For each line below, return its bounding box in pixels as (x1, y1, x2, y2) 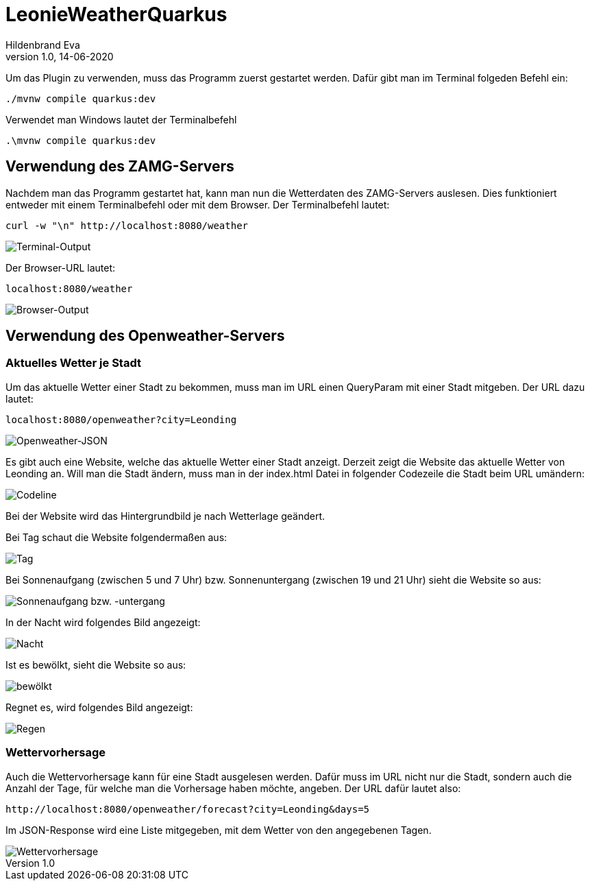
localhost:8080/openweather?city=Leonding (5, 414, 237, 425)
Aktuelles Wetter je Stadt (5, 356, 141, 370)
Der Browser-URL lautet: (5, 261, 116, 274)
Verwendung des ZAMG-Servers (5, 158, 234, 176)
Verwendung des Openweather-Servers (5, 327, 285, 345)
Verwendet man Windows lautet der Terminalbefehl (5, 113, 237, 125)
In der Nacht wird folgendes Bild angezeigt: (5, 616, 201, 628)
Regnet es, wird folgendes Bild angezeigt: (5, 701, 193, 713)
